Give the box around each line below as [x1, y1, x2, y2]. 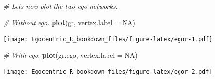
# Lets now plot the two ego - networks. [3, 1, 118, 11]
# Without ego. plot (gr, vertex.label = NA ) [3, 17, 135, 27]
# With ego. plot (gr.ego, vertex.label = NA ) [3, 49, 138, 60]
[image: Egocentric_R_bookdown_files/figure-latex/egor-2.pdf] [3, 68, 213, 76]
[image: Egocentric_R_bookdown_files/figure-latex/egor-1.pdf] [3, 36, 213, 43]
